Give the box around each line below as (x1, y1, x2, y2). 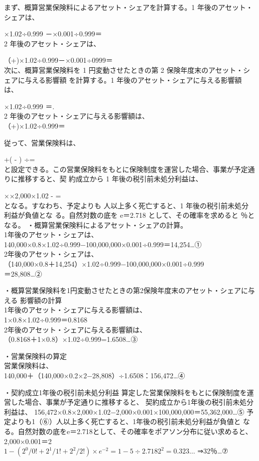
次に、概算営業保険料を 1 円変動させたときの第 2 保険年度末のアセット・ (4, 64, 243, 75)
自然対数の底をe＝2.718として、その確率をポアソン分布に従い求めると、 (17, 426, 253, 436)
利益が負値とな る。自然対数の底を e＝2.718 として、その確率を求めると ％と (4, 210, 255, 220)
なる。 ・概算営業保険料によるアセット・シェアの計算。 (4, 219, 187, 230)
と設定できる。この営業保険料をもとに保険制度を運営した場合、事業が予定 (4, 163, 248, 174)
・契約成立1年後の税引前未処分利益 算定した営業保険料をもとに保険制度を (4, 387, 247, 397)
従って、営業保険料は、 (4, 137, 80, 148)
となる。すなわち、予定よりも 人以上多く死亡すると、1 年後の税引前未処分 (4, 200, 249, 210)
